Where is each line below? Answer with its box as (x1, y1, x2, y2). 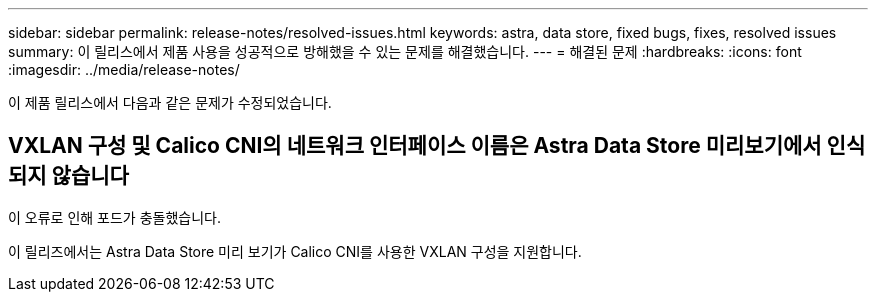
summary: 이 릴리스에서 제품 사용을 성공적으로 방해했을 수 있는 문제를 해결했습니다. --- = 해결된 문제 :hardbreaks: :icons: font (8, 43, 802, 60)
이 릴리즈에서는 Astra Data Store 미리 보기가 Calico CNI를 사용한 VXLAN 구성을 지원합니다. (8, 242, 582, 260)
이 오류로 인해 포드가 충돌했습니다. (8, 208, 221, 226)
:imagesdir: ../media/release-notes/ (8, 61, 240, 78)
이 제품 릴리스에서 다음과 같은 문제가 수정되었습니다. (8, 94, 332, 111)
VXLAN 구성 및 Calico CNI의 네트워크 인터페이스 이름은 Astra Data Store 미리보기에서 (8, 133, 822, 159)
